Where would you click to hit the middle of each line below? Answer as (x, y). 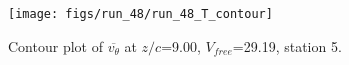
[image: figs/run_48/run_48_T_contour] (140, 14)
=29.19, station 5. (287, 45)
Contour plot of (55, 45)
